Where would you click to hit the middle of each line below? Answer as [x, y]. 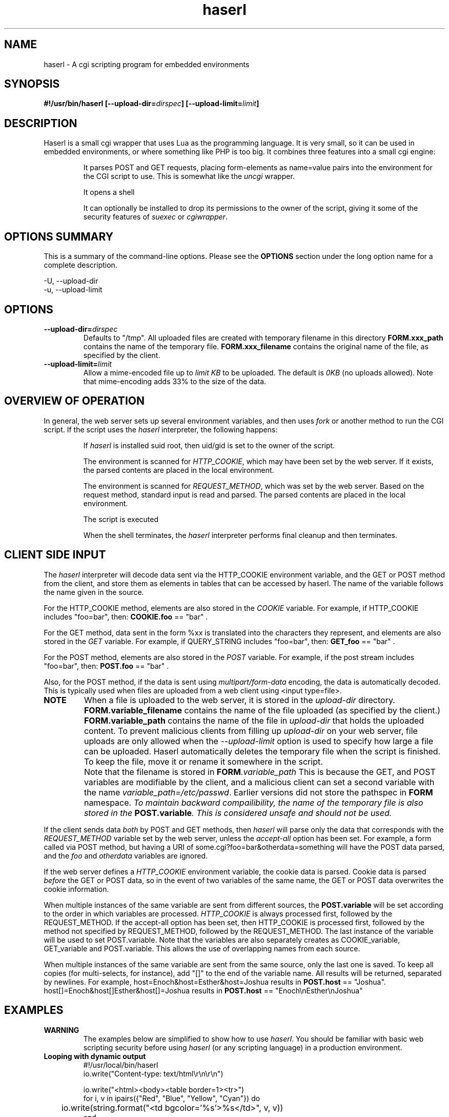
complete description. [80, 265]
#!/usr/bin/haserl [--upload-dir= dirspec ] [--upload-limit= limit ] [151, 104]
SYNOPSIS [32, 84]
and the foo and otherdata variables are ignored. [126, 855]
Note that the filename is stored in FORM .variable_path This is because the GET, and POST [260, 772]
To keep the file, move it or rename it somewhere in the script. [203, 761]
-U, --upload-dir [71, 281]
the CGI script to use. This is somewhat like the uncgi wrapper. [189, 176]
